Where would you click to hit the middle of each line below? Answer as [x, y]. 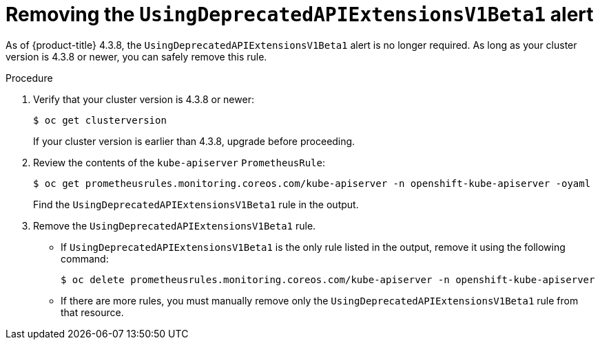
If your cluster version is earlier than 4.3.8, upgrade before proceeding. [194, 141]
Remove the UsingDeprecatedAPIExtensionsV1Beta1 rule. [175, 225]
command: [85, 258]
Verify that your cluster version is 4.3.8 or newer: [144, 99]
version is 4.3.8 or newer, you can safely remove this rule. [136, 56]
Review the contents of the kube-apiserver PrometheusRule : [179, 162]
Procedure [29, 78]
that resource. [92, 312]
